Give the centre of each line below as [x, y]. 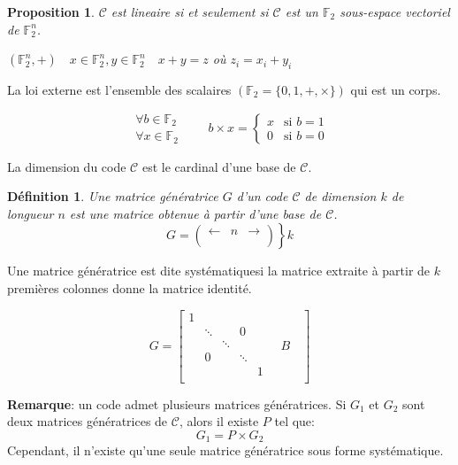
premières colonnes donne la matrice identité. [130, 287]
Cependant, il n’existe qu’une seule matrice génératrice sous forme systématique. [225, 450]
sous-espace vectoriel [395, 12]
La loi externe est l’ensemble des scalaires [119, 89]
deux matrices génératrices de [88, 421]
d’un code [262, 196]
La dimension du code [67, 166]
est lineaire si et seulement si [190, 12]
